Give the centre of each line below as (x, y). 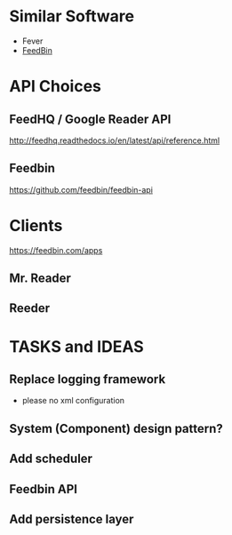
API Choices (56, 87)
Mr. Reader (40, 279)
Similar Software (72, 16)
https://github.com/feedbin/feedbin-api (81, 189)
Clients (36, 225)
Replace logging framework (88, 379)
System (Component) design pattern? (116, 428)
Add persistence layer (72, 519)
